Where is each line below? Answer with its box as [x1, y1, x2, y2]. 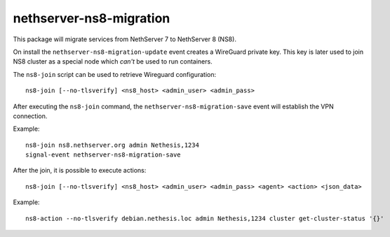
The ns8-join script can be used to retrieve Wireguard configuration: [13, 70, 217, 78]
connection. [13, 112, 48, 120]
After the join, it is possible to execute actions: [13, 166, 147, 175]
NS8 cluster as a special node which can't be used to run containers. [13, 57, 213, 66]
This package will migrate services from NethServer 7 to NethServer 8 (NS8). [13, 35, 236, 43]
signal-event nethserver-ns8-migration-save [25, 151, 182, 159]
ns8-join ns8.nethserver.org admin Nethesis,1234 [25, 141, 200, 149]
